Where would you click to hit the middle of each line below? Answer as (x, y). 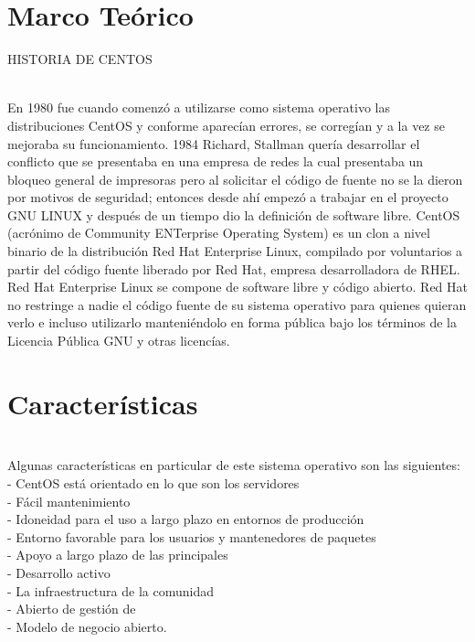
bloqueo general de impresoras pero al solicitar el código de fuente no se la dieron (235, 179)
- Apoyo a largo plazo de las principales (118, 555)
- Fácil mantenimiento (69, 501)
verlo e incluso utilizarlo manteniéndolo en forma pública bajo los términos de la (232, 322)
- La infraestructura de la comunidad (111, 590)
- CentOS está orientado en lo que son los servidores (153, 482)
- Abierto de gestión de (72, 609)
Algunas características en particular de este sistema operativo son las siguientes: (234, 465)
